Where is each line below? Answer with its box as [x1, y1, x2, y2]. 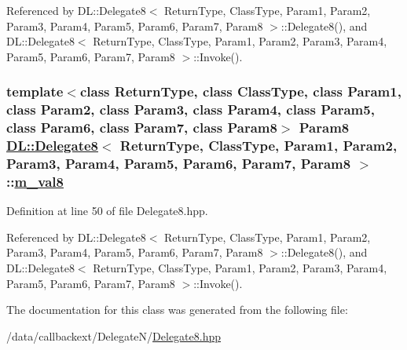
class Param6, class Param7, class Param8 [6, 118, 277, 137]
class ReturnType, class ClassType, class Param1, [79, 82, 401, 101]
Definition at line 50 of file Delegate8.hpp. [6, 202, 208, 219]
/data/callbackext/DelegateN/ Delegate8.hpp [6, 327, 222, 344]
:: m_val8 [6, 171, 64, 191]
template [6, 82, 64, 101]
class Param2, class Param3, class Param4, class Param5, [6, 100, 375, 119]
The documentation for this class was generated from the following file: [6, 301, 348, 318]
